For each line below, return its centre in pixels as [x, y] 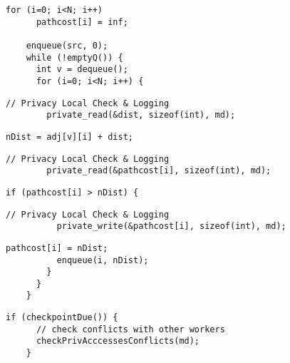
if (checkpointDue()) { [62, 318]
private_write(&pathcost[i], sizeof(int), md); [171, 226]
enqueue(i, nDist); [103, 260]
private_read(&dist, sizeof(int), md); [141, 115]
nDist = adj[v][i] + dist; [69, 137]
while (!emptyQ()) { [74, 57]
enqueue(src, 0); [67, 45]
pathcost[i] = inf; [82, 22]
